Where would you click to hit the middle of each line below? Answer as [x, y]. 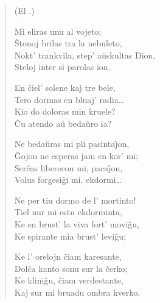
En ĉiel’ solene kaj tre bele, [65, 87]
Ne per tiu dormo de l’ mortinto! [75, 200]
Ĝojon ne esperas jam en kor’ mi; [76, 155]
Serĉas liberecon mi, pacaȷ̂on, [68, 167]
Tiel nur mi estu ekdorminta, [68, 212]
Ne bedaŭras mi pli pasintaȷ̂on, [72, 144]
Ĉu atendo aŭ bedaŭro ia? [63, 123]
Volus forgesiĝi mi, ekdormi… [68, 180]
